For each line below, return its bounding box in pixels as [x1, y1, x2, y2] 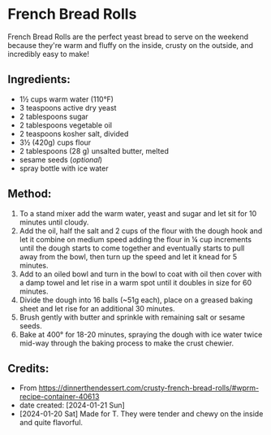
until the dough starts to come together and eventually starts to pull [19, 243, 245, 253]
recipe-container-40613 [19, 392, 100, 402]
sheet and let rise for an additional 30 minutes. [19, 303, 175, 313]
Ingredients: [7, 72, 71, 86]
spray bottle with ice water [19, 163, 109, 173]
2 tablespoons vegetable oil [19, 120, 113, 130]
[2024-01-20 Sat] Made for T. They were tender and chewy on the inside [19, 409, 264, 419]
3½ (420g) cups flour [19, 137, 92, 147]
